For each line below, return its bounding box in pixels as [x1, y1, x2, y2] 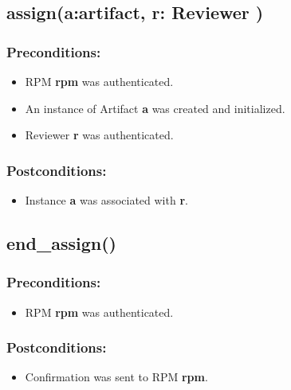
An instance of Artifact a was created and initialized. [25, 99, 285, 116]
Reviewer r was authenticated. [25, 127, 174, 143]
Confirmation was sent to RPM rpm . [25, 369, 208, 385]
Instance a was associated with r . [25, 192, 188, 208]
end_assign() [6, 230, 116, 255]
